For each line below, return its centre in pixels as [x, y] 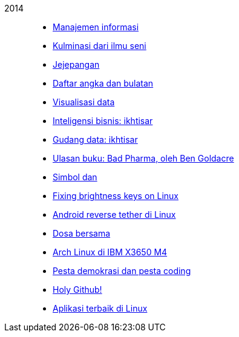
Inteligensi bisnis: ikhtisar [103, 121]
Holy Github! [77, 290]
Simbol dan [75, 177]
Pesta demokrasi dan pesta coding [122, 271]
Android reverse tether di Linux [114, 214]
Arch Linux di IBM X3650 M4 [110, 252]
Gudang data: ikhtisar [95, 139]
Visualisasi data [84, 102]
